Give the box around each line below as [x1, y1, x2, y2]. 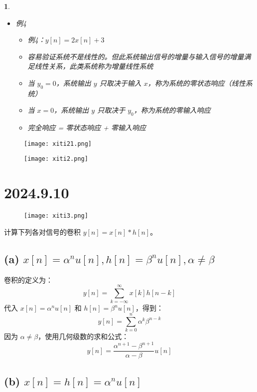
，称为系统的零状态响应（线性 [147, 77, 246, 88]
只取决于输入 [99, 77, 141, 88]
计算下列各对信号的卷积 [4, 226, 81, 237]
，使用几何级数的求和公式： [38, 331, 129, 342]
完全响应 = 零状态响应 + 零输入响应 [27, 122, 146, 133]
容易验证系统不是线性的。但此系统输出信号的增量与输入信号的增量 [27, 51, 244, 61]
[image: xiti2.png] [24, 155, 88, 163]
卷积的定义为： [4, 274, 53, 285]
